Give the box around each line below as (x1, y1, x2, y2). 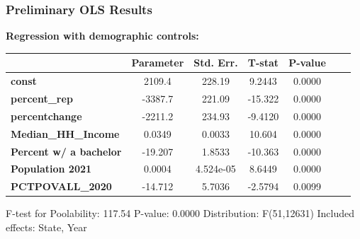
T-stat (247, 55, 279, 70)
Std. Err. (193, 55, 238, 70)
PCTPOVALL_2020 (11, 179, 112, 194)
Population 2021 (11, 161, 92, 176)
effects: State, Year (6, 219, 87, 234)
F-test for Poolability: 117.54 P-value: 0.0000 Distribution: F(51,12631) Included (6, 206, 355, 221)
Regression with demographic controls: (6, 28, 199, 43)
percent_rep (11, 91, 73, 105)
